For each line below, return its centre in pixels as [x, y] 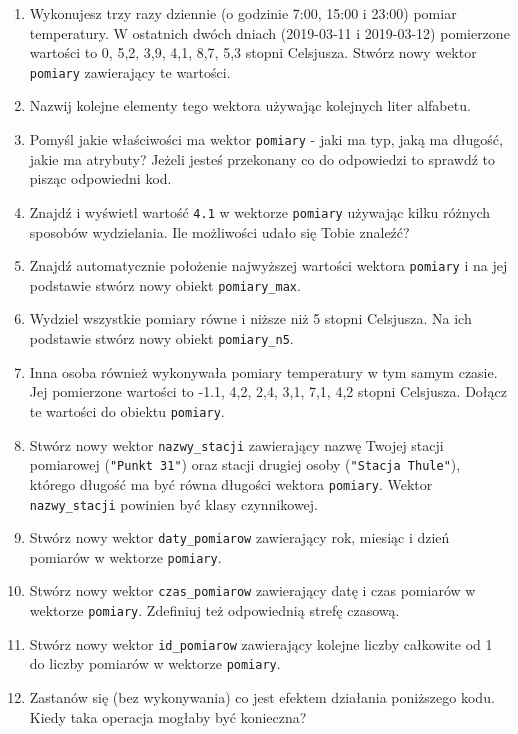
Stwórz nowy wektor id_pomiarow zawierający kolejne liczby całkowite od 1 [261, 643]
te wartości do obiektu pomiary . [127, 410]
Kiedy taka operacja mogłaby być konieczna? [168, 716]
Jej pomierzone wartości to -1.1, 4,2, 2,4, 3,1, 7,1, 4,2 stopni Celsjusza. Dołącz [268, 391]
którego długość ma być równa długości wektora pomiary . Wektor [231, 483]
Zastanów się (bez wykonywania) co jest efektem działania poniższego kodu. [262, 697]
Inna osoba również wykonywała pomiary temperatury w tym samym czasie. [263, 371]
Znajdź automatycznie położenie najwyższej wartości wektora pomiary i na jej [268, 265]
